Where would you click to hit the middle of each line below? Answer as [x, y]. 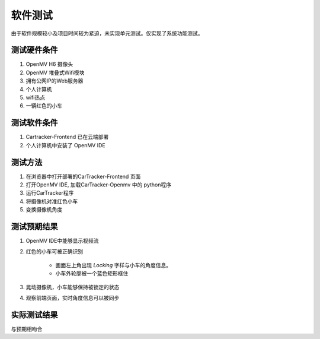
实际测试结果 [34, 315]
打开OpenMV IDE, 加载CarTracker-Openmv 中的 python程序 [99, 185]
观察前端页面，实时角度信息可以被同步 [73, 298]
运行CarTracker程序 [50, 193]
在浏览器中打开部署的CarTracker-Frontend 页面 [83, 176]
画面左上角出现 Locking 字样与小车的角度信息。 [113, 265]
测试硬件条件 [34, 50]
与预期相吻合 [27, 329]
